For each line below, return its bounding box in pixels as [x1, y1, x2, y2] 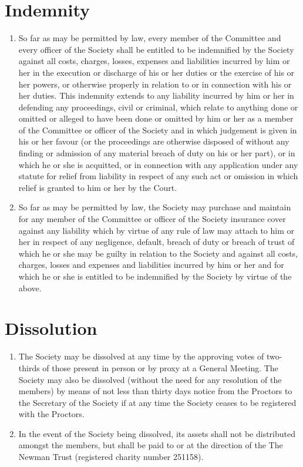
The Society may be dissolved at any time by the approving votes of [18, 350, 264, 362]
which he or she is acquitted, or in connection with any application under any [18, 158, 298, 170]
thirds [18, 361, 40, 374]
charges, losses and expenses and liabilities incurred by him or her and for [18, 258, 284, 271]
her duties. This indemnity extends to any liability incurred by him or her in [18, 89, 294, 102]
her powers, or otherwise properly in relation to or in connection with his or [18, 78, 292, 90]
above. [18, 281, 42, 294]
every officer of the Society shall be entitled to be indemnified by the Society [18, 43, 294, 55]
